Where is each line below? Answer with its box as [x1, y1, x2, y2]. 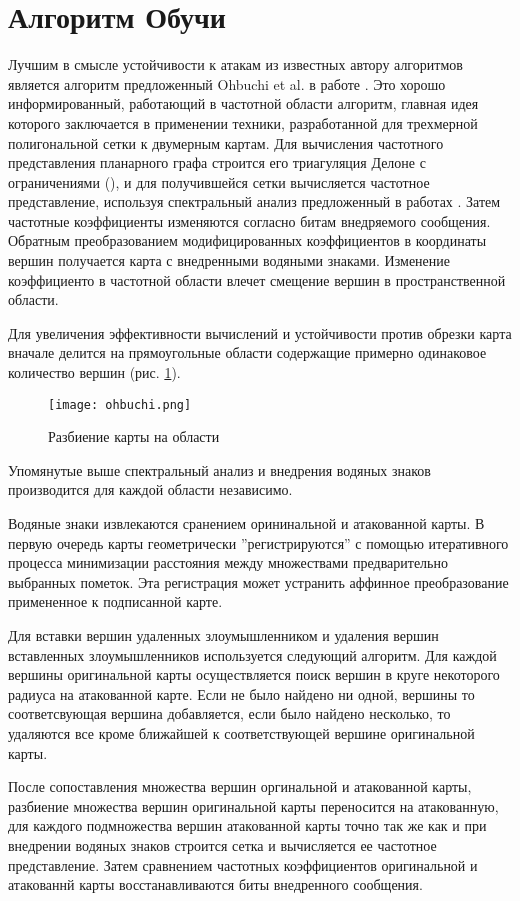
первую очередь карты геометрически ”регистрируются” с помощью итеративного [8, 532, 509, 553]
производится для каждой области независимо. [8, 479, 293, 500]
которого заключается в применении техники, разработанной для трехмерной [8, 112, 478, 133]
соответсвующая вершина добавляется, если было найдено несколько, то [8, 703, 451, 724]
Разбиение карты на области [48, 426, 220, 447]
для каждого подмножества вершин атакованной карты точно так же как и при [8, 815, 487, 836]
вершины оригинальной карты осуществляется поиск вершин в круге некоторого [8, 664, 500, 685]
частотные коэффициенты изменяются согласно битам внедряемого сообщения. [8, 210, 491, 231]
